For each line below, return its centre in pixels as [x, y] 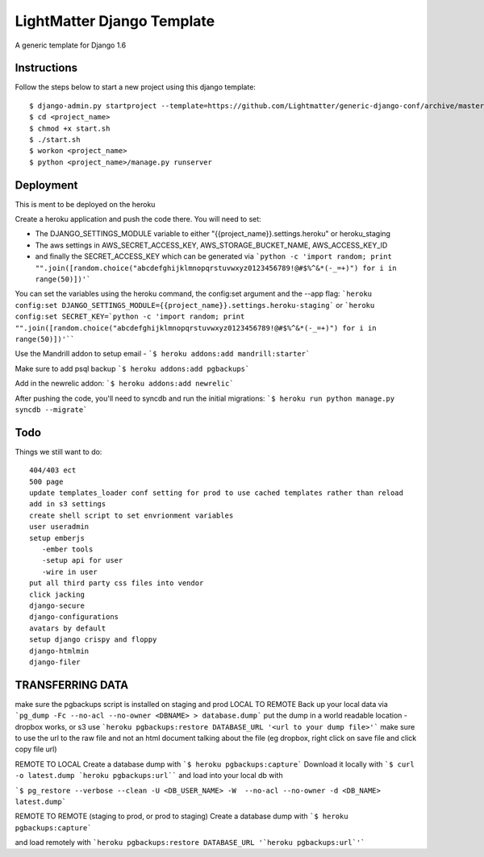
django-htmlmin [59, 651]
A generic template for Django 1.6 [71, 45]
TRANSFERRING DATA [72, 685]
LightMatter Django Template [115, 21]
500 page [46, 481]
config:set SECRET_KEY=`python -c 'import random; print [130, 317]
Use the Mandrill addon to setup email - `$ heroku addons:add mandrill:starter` [163, 354]
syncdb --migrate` [51, 410]
